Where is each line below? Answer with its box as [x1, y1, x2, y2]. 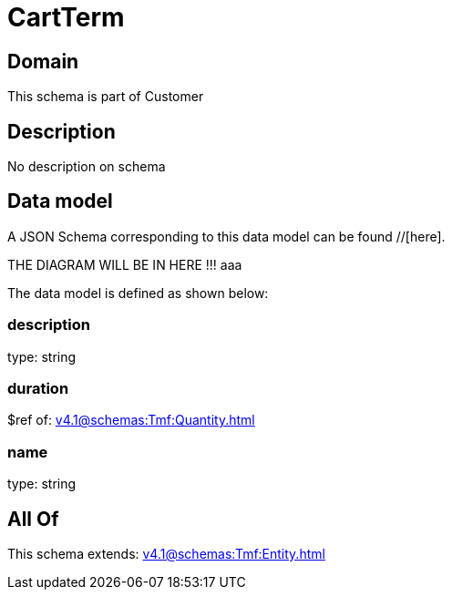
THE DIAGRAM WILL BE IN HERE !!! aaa [7, 256, 242, 273]
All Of [7, 507, 59, 530]
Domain [7, 49, 79, 73]
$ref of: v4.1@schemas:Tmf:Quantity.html [7, 412, 255, 428]
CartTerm [7, 2, 125, 33]
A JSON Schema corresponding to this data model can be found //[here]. [7, 228, 446, 244]
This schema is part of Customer [7, 88, 204, 105]
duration [7, 378, 69, 397]
